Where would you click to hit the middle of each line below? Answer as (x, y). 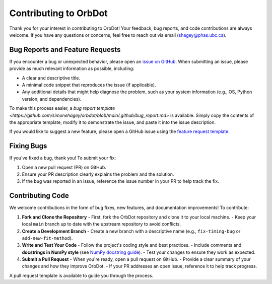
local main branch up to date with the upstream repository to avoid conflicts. (101, 224)
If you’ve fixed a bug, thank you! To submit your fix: (62, 158)
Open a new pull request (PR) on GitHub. (64, 167)
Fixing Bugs (28, 146)
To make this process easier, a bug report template (62, 108)
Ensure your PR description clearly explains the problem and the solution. (98, 174)
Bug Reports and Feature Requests (65, 50)
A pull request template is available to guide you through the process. (81, 275)
